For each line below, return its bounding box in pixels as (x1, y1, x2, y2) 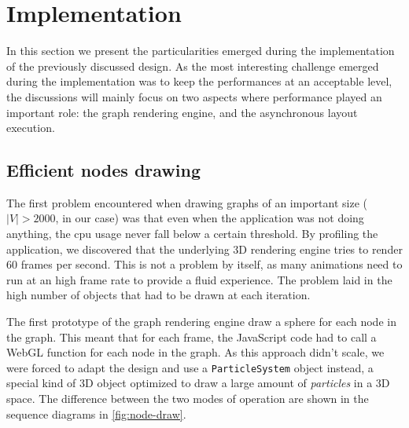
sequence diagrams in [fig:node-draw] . (6, 405, 186, 422)
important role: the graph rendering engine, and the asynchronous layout (6, 104, 358, 120)
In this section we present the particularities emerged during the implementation (6, 42, 395, 59)
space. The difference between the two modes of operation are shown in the (6, 390, 369, 407)
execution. (6, 119, 55, 136)
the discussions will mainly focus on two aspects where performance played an (6, 88, 382, 104)
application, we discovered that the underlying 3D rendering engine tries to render (6, 240, 403, 257)
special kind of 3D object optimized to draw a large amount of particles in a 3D (6, 375, 390, 391)
